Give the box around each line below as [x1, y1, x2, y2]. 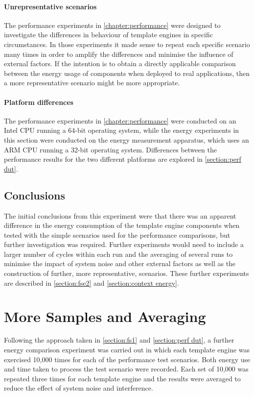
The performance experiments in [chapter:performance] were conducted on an [4, 115, 236, 125]
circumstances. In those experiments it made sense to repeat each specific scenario [4, 39, 250, 49]
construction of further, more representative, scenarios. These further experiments [4, 268, 249, 278]
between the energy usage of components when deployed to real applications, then [4, 68, 250, 78]
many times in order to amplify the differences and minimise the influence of [4, 49, 233, 59]
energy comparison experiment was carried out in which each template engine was [4, 344, 250, 354]
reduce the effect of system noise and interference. [4, 383, 153, 393]
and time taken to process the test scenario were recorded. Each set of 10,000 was [4, 364, 249, 374]
